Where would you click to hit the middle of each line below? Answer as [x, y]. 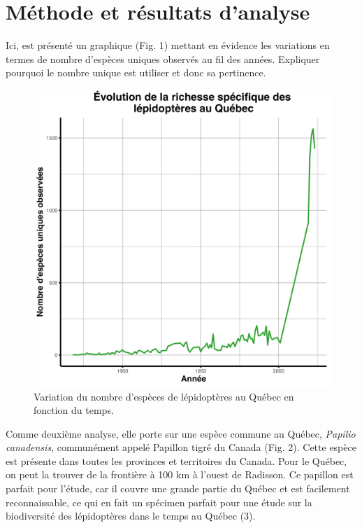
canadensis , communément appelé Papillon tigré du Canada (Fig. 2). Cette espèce [181, 447]
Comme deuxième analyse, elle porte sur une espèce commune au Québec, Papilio [181, 433]
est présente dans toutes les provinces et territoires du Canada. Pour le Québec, [176, 460]
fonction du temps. [74, 410]
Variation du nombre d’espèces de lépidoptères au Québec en [164, 396]
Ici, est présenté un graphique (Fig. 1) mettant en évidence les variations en [168, 45]
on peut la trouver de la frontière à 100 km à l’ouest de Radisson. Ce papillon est [180, 474]
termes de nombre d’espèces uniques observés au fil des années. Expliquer [163, 58]
